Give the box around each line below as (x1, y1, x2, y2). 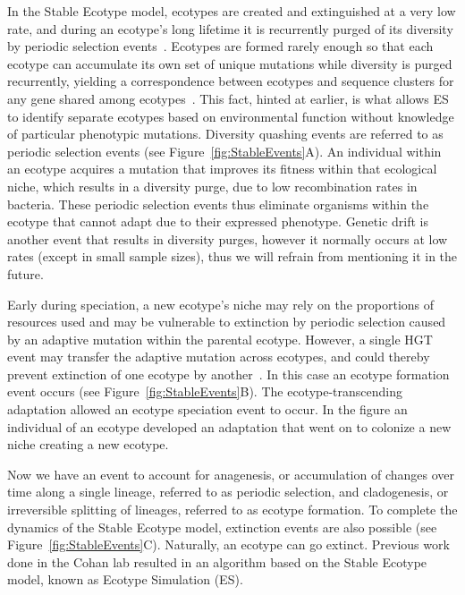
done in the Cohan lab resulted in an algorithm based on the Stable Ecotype (7, 552, 427, 571)
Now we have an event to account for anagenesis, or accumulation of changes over (7, 464, 454, 483)
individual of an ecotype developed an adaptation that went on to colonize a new (7, 417, 452, 436)
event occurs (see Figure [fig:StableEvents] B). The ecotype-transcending (7, 382, 403, 401)
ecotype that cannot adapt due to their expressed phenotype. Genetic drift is (7, 212, 429, 231)
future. (7, 264, 44, 283)
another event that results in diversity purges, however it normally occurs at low (7, 229, 448, 248)
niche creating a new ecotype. (7, 435, 169, 454)
